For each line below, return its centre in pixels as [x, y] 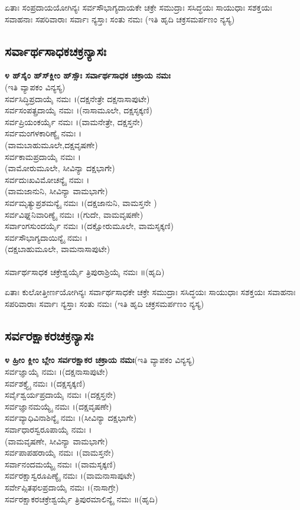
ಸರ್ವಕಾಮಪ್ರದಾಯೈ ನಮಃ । [43, 156]
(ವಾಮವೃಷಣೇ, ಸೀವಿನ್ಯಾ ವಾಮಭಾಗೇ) [56, 441]
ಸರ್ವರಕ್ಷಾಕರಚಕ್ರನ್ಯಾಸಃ [49, 335]
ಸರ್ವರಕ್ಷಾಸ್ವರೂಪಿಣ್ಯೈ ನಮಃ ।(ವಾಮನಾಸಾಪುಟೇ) [70, 475]
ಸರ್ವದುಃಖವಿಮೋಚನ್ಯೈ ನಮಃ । [47, 179]
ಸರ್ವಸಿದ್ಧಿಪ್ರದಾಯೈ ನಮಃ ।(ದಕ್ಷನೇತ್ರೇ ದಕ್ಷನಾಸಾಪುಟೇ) [77, 98]
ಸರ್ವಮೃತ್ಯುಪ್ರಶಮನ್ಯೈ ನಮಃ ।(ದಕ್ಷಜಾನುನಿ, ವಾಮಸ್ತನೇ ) [81, 202]
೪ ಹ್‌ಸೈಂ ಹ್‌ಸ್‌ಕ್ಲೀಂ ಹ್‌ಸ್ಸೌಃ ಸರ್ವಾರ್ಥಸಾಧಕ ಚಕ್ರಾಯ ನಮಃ [88, 75]
